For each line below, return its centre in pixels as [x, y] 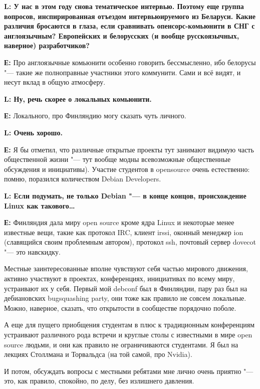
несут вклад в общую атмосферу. [55, 82]
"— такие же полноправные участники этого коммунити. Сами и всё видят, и [122, 72]
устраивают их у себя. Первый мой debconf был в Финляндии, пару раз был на [126, 288]
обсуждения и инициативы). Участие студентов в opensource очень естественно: [127, 169]
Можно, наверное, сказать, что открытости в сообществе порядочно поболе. [120, 308]
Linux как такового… [40, 205]
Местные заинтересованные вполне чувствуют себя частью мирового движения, [126, 268]
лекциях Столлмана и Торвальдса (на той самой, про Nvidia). [98, 354]
